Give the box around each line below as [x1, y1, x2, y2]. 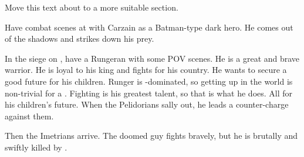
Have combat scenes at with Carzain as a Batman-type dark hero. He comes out [5, 21, 293, 33]
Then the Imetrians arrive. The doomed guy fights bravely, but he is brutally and [5, 129, 298, 142]
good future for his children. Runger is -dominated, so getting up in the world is [5, 75, 293, 87]
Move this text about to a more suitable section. [5, 1, 178, 13]
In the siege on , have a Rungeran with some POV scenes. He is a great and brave [5, 52, 300, 64]
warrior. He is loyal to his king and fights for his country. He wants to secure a [5, 64, 287, 76]
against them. [5, 109, 54, 122]
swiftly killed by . [5, 141, 67, 153]
